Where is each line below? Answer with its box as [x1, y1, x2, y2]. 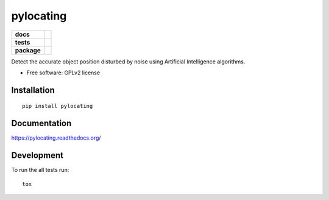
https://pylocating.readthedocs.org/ [11, 134, 101, 141]
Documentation [11, 118, 72, 129]
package [15, 46, 41, 54]
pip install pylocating [22, 102, 93, 110]
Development [11, 150, 64, 161]
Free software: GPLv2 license [26, 69, 101, 76]
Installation [11, 85, 55, 95]
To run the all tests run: [11, 166, 69, 174]
